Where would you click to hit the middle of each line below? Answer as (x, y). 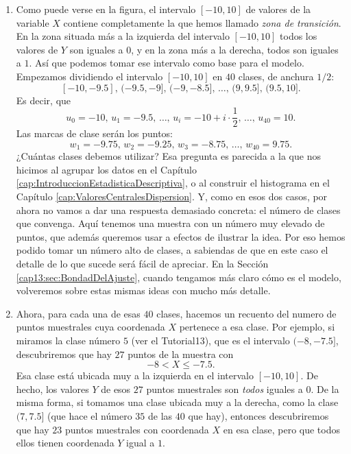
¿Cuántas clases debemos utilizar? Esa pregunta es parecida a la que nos (168, 156)
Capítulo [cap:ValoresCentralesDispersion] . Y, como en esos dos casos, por (172, 196)
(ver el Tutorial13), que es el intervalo (210, 340)
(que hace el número (89, 415)
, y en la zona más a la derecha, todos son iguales (235, 49)
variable (33, 22)
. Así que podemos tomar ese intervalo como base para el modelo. (167, 63)
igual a (141, 443)
